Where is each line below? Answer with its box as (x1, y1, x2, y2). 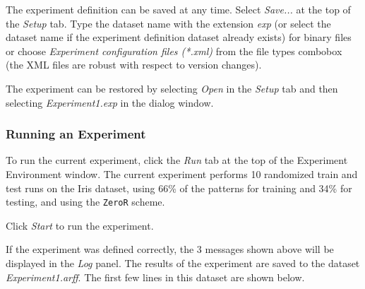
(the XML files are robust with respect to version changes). (6, 57, 262, 72)
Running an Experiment (6, 125, 146, 143)
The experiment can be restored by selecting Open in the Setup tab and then (6, 81, 338, 95)
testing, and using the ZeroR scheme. (6, 194, 165, 209)
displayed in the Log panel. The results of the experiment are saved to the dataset (6, 256, 360, 270)
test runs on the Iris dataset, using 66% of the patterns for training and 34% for (6, 180, 352, 195)
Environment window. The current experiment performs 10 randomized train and (6, 166, 358, 181)
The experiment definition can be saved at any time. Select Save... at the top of (6, 2, 351, 16)
